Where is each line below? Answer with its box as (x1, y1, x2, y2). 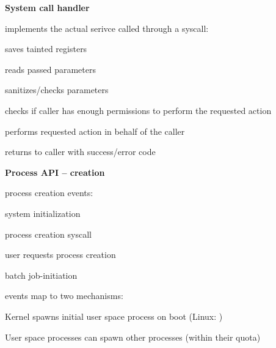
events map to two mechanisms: (5, 289, 123, 302)
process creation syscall (5, 227, 92, 240)
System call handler (5, 1, 90, 13)
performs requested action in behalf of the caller (5, 124, 185, 137)
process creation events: (5, 186, 93, 199)
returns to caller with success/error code (5, 145, 156, 158)
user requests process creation (5, 248, 116, 261)
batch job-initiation (5, 268, 78, 281)
